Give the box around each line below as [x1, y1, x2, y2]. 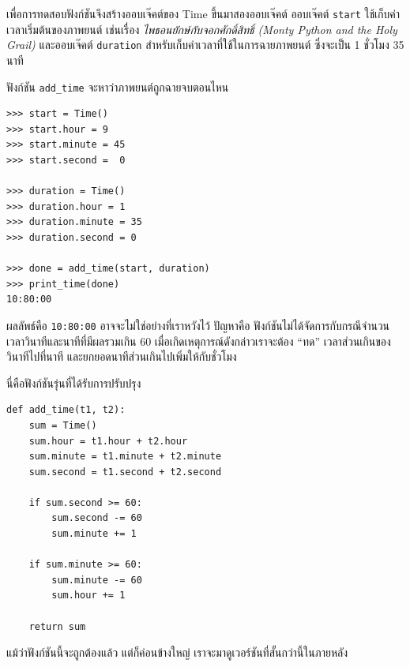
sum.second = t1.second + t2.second [28, 466, 222, 478]
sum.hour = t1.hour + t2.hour [28, 435, 188, 447]
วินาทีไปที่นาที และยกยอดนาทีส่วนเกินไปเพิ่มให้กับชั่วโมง [6, 348, 237, 365]
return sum [28, 620, 86, 632]
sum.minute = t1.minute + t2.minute [28, 451, 222, 463]
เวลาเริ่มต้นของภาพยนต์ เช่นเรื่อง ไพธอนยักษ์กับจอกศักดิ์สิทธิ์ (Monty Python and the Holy [6, 21, 397, 37]
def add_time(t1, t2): [6, 404, 126, 416]
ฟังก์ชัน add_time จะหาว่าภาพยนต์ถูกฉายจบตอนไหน [6, 78, 229, 95]
